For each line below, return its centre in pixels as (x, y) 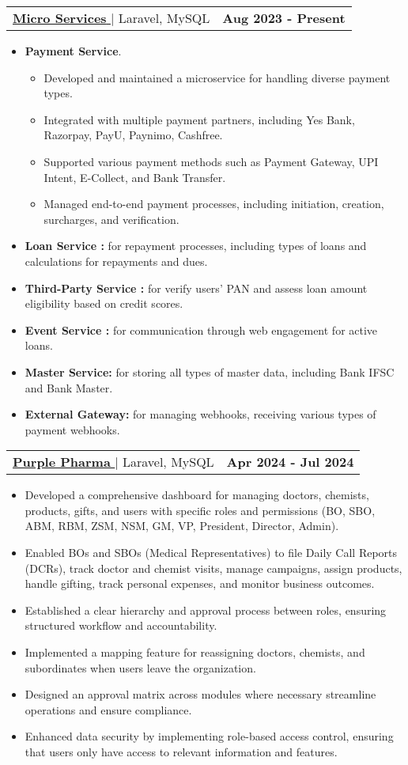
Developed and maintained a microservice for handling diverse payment (217, 77)
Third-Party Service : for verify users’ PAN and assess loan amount (196, 288)
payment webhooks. (72, 429)
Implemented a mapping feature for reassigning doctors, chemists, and (195, 652)
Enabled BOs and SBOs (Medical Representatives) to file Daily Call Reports (211, 553)
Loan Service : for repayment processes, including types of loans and (196, 246)
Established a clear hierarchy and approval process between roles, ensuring (206, 610)
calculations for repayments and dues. (116, 261)
